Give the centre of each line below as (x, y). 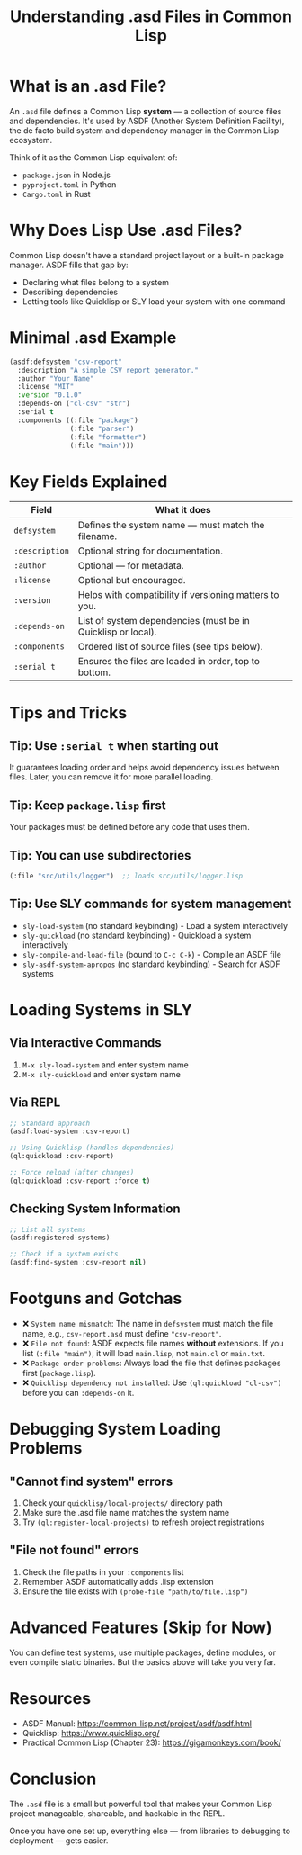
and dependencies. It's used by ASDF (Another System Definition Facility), (147, 121)
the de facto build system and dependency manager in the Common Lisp (144, 130)
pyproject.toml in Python (69, 184)
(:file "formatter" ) (108, 437)
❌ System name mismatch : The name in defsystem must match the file (148, 1324)
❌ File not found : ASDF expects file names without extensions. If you (153, 1343)
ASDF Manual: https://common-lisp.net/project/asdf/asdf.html (137, 1723)
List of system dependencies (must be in (164, 621)
